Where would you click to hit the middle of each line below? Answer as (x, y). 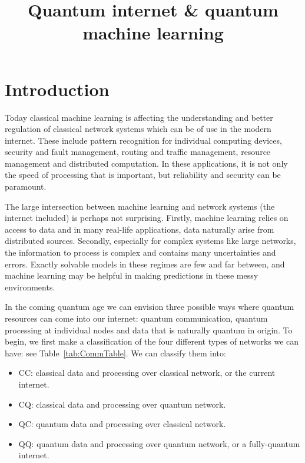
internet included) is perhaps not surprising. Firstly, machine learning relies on (147, 218)
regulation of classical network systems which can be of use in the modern (138, 129)
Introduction (57, 89)
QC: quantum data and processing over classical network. (122, 424)
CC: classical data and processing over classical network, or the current (147, 373)
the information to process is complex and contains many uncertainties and (140, 252)
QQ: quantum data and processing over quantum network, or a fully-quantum (159, 443)
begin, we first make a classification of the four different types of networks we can (152, 341)
